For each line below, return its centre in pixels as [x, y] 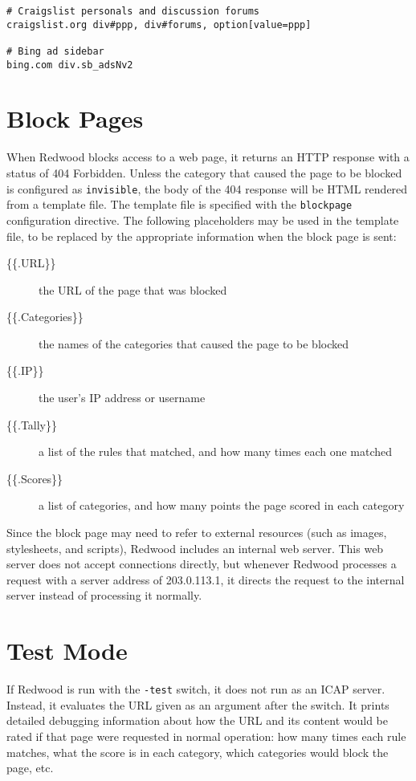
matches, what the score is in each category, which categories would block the [198, 752]
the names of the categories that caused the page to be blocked [194, 343]
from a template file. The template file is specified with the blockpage [179, 204]
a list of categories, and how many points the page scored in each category [222, 505]
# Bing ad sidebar [55, 51]
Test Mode [67, 651]
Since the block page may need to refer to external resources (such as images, [197, 533]
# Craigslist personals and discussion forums [133, 11]
